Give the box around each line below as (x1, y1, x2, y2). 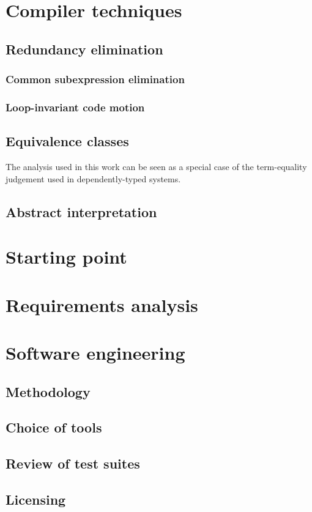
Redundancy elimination (6, 39, 163, 58)
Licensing (6, 489, 66, 508)
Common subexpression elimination (6, 72, 185, 87)
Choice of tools (6, 418, 102, 437)
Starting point (6, 244, 127, 269)
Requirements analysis (6, 292, 198, 317)
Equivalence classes (6, 132, 129, 150)
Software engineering (6, 339, 185, 365)
